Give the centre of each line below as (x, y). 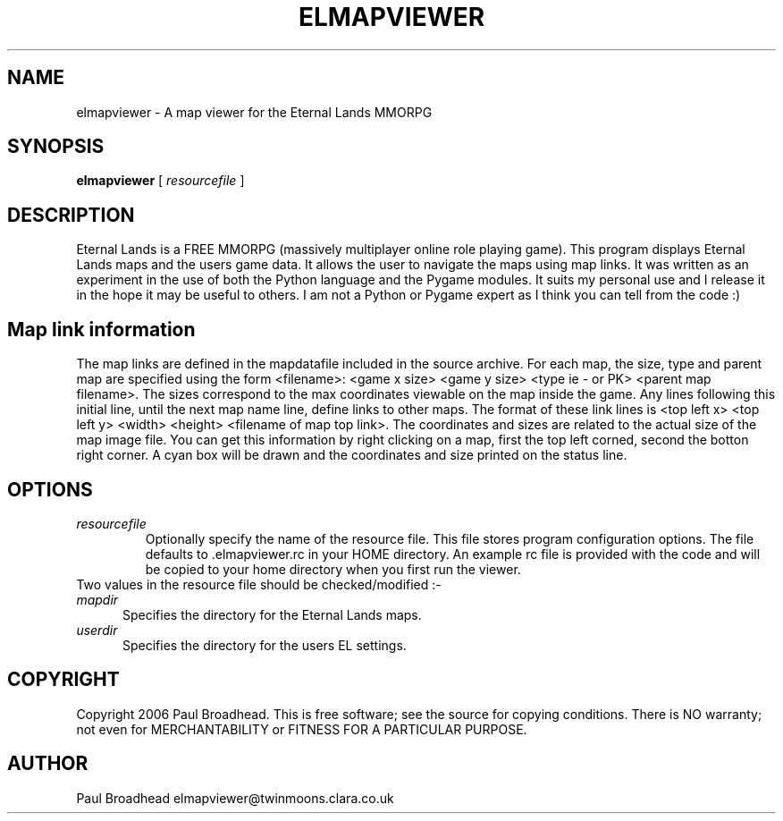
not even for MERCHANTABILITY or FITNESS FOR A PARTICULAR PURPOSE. (302, 729)
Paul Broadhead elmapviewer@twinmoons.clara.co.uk (235, 798)
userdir (97, 630)
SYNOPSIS (56, 147)
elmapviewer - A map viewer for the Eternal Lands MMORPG (254, 112)
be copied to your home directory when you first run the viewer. (333, 569)
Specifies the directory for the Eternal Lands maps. (272, 614)
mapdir (97, 599)
